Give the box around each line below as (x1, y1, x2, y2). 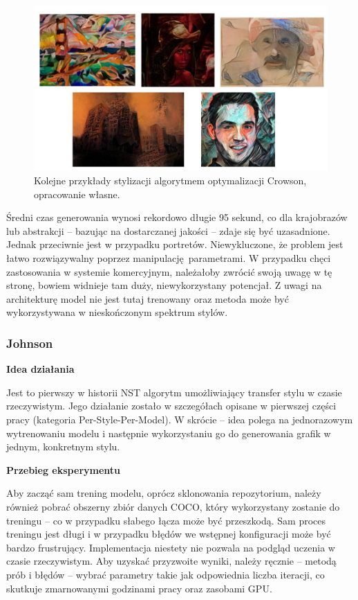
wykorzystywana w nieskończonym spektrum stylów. (6, 305, 228, 319)
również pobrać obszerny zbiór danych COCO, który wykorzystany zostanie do (6, 500, 340, 513)
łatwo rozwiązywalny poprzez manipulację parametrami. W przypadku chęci (6, 251, 331, 265)
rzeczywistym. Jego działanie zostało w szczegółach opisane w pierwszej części (6, 398, 337, 413)
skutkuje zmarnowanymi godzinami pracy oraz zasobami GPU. (6, 581, 272, 595)
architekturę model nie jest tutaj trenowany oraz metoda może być (6, 291, 289, 306)
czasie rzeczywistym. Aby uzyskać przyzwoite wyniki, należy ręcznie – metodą (6, 554, 337, 568)
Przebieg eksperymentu (6, 462, 121, 477)
